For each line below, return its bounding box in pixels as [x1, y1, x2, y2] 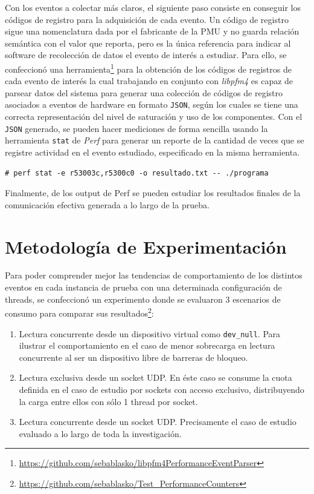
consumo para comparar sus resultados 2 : [5, 305, 154, 319]
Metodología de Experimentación [5, 234, 287, 259]
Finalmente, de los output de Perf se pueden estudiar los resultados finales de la [5, 186, 301, 199]
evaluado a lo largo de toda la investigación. [19, 427, 182, 440]
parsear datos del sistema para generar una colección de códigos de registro [5, 86, 283, 99]
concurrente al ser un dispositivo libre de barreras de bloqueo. [19, 351, 248, 363]
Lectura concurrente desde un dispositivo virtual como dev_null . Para [19, 327, 281, 340]
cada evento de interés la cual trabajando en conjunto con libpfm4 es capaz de [5, 74, 293, 87]
